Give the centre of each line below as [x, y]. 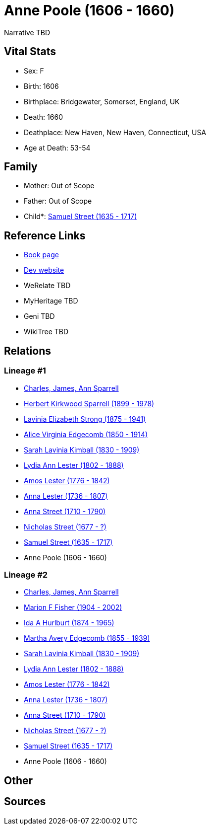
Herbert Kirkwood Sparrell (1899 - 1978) [89, 403]
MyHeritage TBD [51, 301]
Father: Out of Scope [58, 201]
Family [21, 167]
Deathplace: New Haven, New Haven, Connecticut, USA [115, 132]
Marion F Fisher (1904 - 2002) [73, 607]
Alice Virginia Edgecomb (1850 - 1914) [86, 434]
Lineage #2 [26, 574]
